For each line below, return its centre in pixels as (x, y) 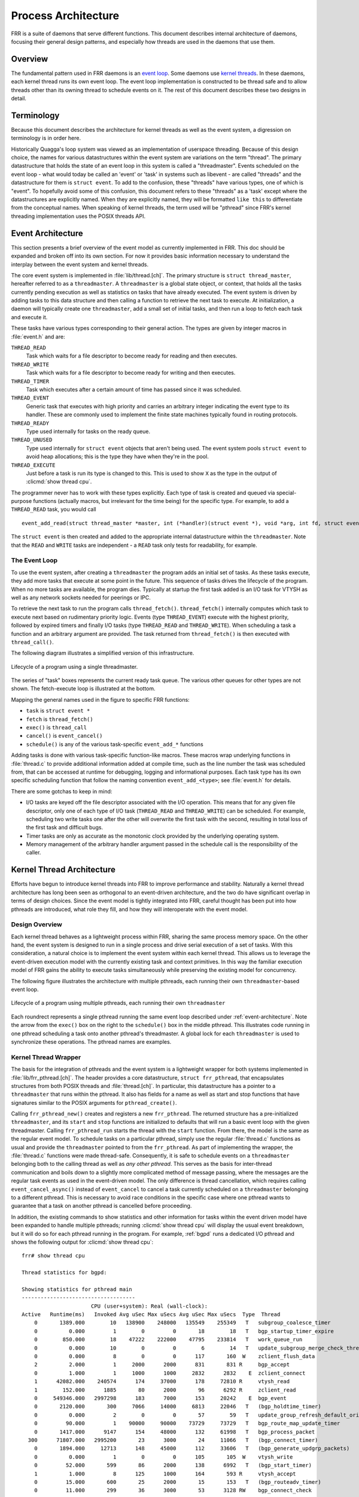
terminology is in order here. (46, 138)
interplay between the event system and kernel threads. (80, 264)
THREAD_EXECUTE (34, 465)
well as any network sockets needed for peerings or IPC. (81, 597)
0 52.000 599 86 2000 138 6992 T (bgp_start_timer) (173, 1465)
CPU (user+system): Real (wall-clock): (149, 1306)
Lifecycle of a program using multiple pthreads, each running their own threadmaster (118, 1003)
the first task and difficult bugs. (65, 828)
